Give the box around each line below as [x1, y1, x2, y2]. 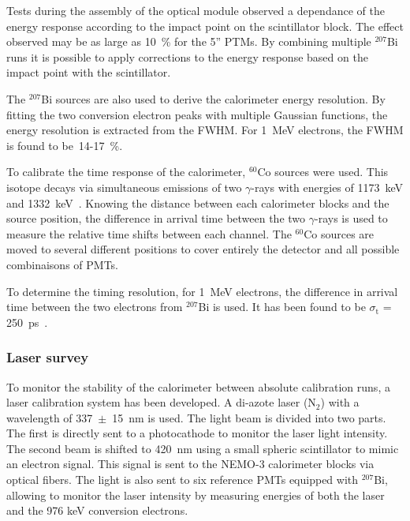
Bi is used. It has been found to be [198, 298, 366, 315]
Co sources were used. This [257, 163, 389, 180]
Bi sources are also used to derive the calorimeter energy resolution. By [41, 90, 386, 107]
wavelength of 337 [6, 409, 93, 425]
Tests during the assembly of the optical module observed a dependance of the [6, 2, 385, 18]
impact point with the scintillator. [6, 64, 171, 81]
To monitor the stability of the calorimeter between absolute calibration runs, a [6, 378, 390, 395]
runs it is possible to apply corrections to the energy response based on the [6, 48, 368, 65]
